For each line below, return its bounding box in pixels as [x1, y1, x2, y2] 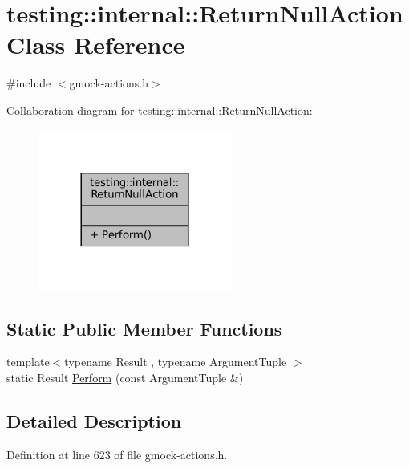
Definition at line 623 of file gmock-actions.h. [6, 446, 228, 462]
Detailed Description [6, 408, 182, 433]
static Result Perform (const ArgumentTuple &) [6, 368, 244, 385]
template [6, 353, 50, 370]
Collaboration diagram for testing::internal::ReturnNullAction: [6, 101, 313, 118]
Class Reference [6, 28, 185, 61]
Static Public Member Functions [6, 315, 282, 340]
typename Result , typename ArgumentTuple [64, 353, 287, 370]
